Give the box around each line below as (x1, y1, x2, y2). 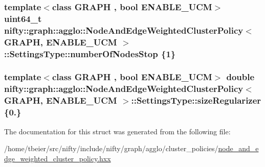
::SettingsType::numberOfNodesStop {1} (4, 47, 176, 60)
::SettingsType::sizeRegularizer (131, 94, 261, 107)
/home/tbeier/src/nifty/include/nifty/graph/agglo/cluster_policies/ (4, 143, 218, 154)
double (226, 70, 255, 83)
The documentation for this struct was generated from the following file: (4, 126, 231, 136)
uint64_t (4, 12, 42, 25)
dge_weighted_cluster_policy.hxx (4, 153, 111, 163)
